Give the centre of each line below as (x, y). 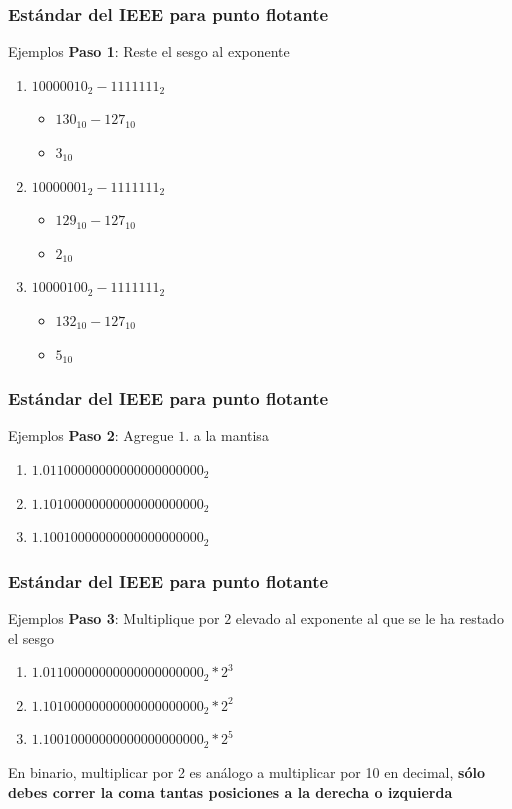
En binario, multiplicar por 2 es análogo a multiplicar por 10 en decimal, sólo (246, 771)
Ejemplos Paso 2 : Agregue (91, 435)
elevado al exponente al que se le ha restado (369, 617)
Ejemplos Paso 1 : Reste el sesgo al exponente (149, 51)
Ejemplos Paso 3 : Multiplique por (114, 617)
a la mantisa (231, 435)
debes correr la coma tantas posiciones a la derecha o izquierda (230, 791)
